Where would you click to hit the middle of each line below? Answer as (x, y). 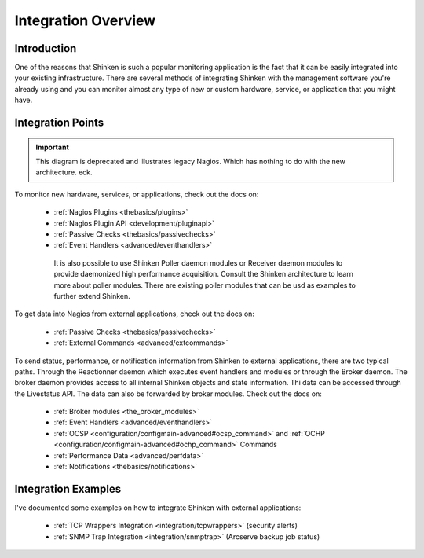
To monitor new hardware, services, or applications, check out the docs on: (137, 194)
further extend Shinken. (92, 296)
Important (53, 147)
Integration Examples (68, 488)
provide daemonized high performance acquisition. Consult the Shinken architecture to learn (203, 274)
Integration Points (59, 123)
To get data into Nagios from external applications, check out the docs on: (135, 314)
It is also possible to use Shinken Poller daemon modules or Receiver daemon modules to (198, 262)
